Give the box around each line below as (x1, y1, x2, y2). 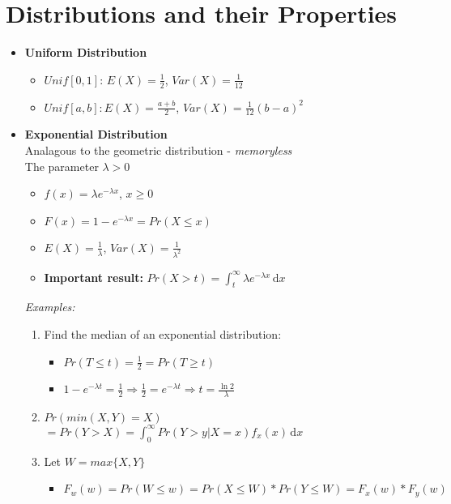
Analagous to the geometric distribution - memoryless (24, 141, 292, 158)
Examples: (24, 298, 75, 315)
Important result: (44, 268, 143, 285)
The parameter (24, 157, 99, 174)
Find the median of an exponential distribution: (44, 326, 282, 343)
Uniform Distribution (24, 44, 147, 61)
